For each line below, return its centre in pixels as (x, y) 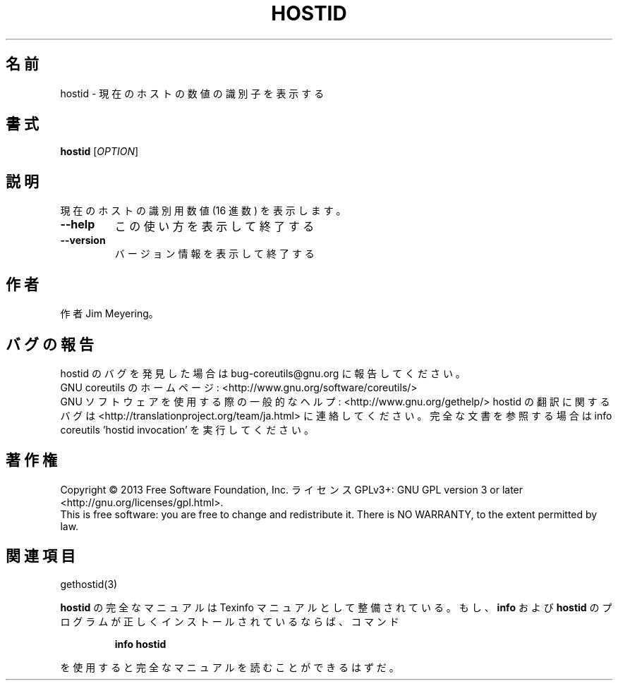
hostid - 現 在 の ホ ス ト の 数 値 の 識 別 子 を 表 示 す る (192, 93)
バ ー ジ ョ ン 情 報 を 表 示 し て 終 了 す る (214, 254)
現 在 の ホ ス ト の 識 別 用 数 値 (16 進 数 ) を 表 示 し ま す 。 (203, 211)
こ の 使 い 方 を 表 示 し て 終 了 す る (214, 227)
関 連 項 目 (41, 556)
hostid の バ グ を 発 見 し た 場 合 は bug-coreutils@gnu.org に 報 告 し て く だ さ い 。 (263, 373)
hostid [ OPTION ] (99, 152)
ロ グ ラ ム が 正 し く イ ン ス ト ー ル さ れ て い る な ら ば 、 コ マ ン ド (230, 621)
